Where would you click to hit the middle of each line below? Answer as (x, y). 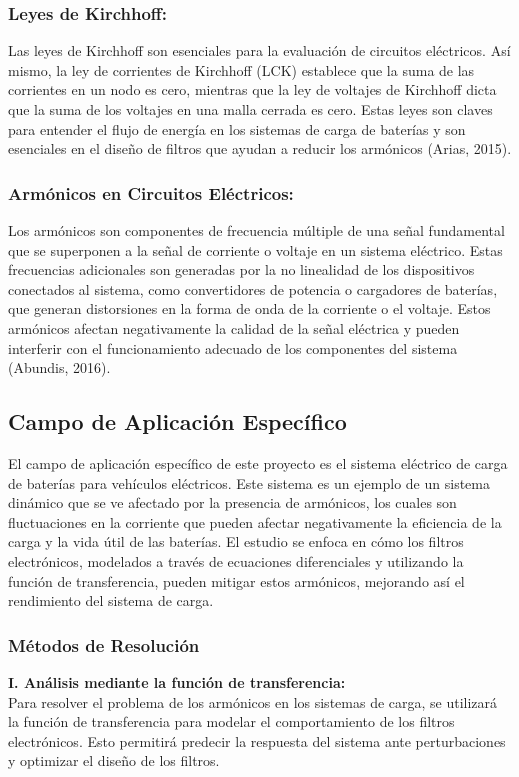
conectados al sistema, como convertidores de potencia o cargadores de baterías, (253, 288)
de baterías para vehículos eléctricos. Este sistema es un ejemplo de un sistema (249, 482)
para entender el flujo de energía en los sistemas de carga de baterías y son (237, 128)
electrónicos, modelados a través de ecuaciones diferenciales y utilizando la (236, 560)
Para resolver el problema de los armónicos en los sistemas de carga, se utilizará (253, 701)
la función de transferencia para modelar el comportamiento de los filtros (231, 721)
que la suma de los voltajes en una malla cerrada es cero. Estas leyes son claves (250, 109)
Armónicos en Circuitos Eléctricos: (151, 192)
